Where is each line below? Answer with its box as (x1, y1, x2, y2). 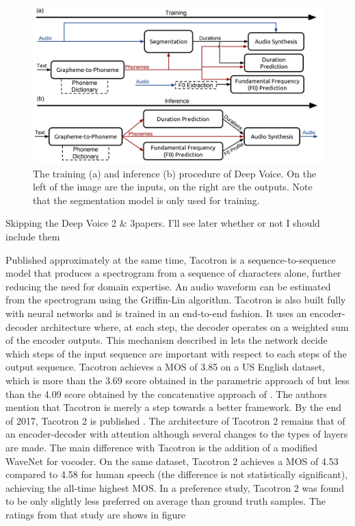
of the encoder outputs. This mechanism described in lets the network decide (5, 333, 328, 347)
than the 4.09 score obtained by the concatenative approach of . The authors (5, 386, 328, 401)
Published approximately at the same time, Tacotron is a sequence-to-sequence (5, 252, 336, 266)
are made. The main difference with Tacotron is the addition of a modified (5, 440, 317, 454)
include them (5, 229, 60, 244)
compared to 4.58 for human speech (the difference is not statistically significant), (5, 467, 348, 481)
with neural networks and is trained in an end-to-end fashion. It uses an (5, 305, 307, 320)
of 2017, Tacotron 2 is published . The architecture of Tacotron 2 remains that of (5, 413, 345, 427)
